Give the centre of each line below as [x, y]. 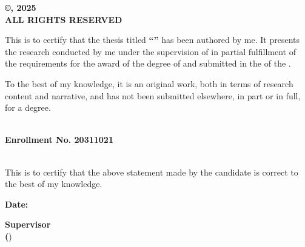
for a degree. [28, 107]
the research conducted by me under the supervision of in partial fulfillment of [150, 51]
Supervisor [28, 224]
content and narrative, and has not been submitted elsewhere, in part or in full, [153, 95]
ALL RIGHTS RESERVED [64, 19]
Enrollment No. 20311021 [59, 140]
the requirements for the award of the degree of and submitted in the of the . [148, 63]
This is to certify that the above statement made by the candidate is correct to [152, 172]
